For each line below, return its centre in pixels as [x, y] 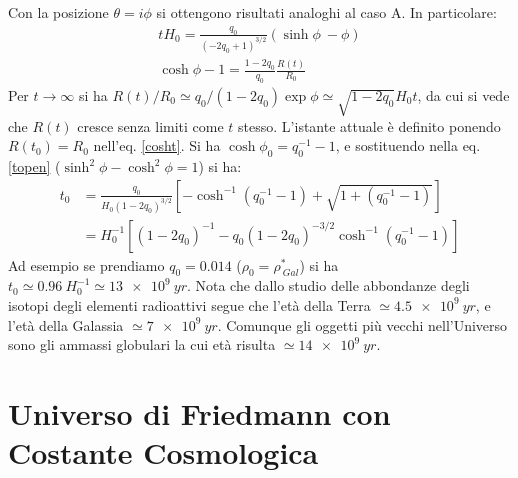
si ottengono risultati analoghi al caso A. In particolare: [326, 12]
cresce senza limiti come [150, 125]
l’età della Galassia [66, 324]
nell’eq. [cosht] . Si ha [157, 145]
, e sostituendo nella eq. [408, 145]
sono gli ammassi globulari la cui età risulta [142, 344]
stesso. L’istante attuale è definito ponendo [369, 125]
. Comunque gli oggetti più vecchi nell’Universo [362, 324]
